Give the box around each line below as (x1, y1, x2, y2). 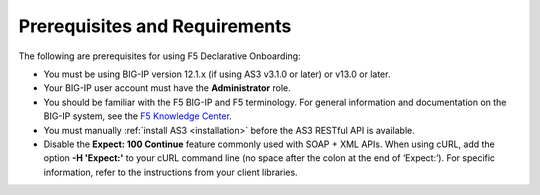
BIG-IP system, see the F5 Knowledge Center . (43, 110, 232, 122)
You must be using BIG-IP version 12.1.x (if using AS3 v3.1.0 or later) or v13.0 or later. (43, 68, 391, 80)
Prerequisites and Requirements (18, 15, 292, 37)
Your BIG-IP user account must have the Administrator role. (43, 82, 292, 94)
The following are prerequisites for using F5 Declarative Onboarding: (18, 50, 301, 62)
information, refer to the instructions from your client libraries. (43, 166, 299, 178)
